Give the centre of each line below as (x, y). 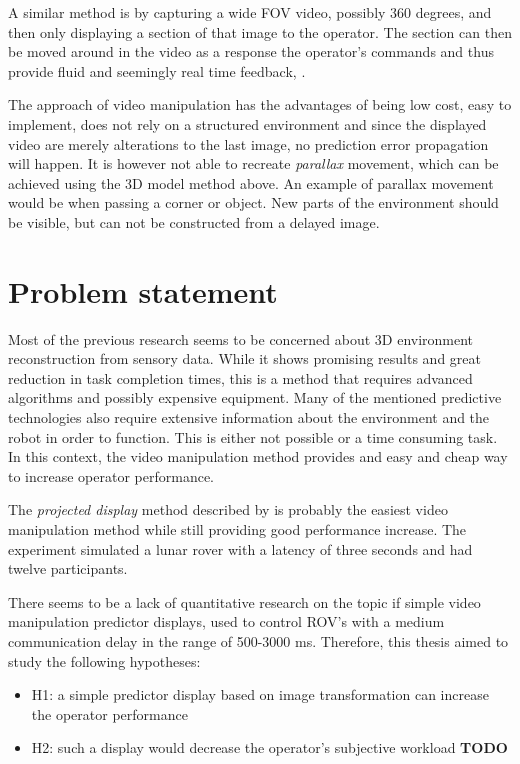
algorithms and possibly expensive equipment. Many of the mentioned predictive (255, 397)
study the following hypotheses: (104, 660)
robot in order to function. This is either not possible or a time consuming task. (253, 436)
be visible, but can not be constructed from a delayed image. (194, 221)
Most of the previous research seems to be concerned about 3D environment (241, 338)
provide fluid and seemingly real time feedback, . (157, 70)
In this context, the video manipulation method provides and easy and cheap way (258, 456)
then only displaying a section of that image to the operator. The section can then (260, 31)
